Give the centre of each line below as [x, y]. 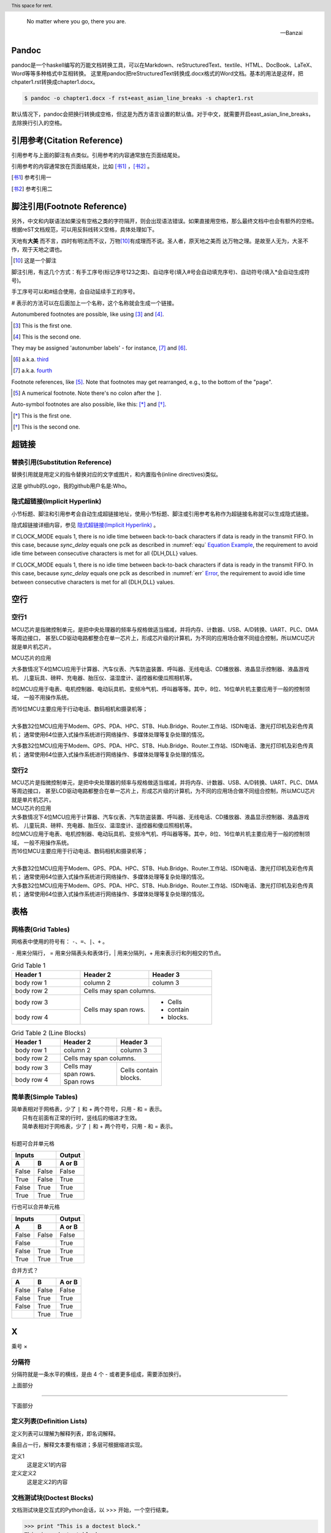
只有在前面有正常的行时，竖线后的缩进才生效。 [81, 1118]
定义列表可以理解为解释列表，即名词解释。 [65, 1433]
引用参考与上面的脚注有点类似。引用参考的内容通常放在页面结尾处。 [97, 155]
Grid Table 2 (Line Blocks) [49, 1033]
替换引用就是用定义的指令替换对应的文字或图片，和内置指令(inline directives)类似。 [116, 475]
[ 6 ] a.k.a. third [31, 359]
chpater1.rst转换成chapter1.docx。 [55, 82]
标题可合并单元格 [33, 1144]
